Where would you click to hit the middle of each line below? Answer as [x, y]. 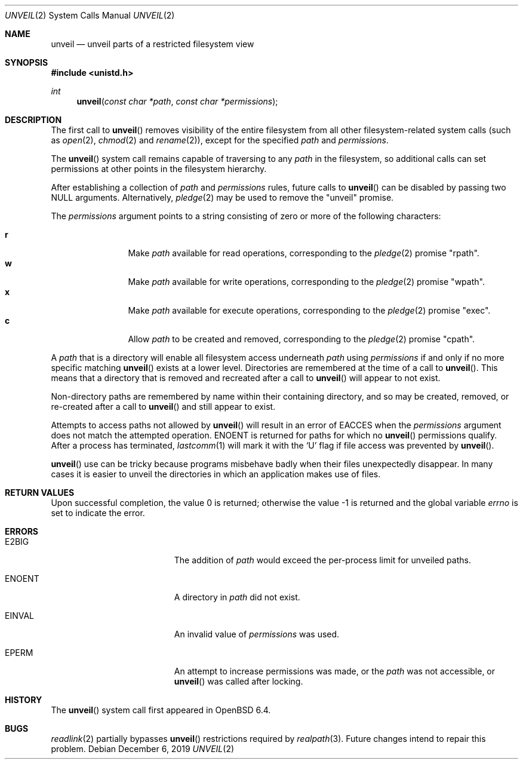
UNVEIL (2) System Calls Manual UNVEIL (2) [90, 15]
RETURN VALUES [40, 493]
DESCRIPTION [33, 120]
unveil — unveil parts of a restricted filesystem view [153, 44]
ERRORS [22, 531]
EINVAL [19, 616]
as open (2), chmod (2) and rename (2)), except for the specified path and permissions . [220, 140]
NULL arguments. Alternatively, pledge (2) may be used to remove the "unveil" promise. [222, 197]
